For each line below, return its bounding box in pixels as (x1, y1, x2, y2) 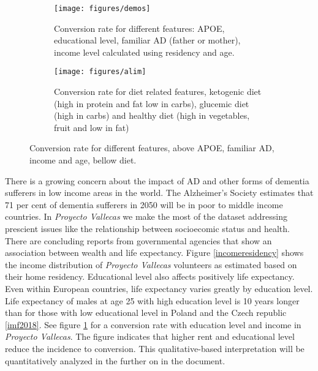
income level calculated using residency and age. (54, 45, 235, 58)
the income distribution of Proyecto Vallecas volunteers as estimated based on (5, 258, 297, 271)
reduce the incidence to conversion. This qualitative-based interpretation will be (5, 342, 305, 354)
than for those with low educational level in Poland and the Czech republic (5, 306, 287, 319)
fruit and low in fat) (54, 121, 129, 133)
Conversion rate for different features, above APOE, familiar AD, (29, 141, 274, 154)
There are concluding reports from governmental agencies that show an (5, 234, 272, 247)
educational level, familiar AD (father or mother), (54, 34, 241, 47)
